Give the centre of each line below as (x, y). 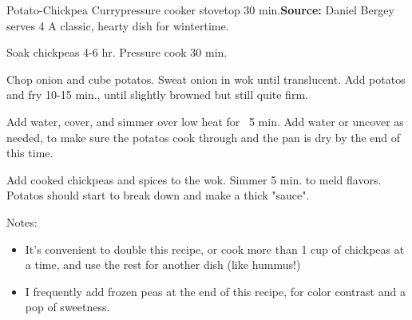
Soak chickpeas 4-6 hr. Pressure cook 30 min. (117, 52)
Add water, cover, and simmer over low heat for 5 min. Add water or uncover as (205, 121)
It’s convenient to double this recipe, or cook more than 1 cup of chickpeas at (215, 249)
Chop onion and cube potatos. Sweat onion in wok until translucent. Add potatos (206, 79)
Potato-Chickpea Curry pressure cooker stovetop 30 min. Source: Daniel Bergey (200, 10)
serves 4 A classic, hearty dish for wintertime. (118, 25)
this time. (30, 153)
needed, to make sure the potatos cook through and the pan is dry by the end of (204, 137)
